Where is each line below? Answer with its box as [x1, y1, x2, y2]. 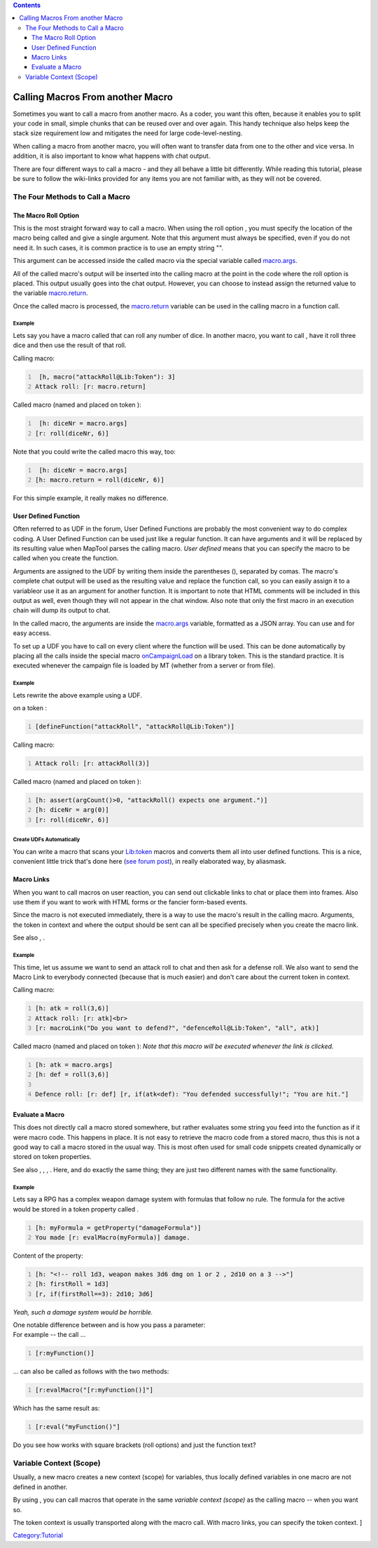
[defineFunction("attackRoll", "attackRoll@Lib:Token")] [35, 723, 234, 731]
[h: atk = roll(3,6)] [35, 1005, 110, 1012]
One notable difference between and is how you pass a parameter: [13, 1321, 206, 1329]
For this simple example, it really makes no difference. [13, 494, 169, 502]
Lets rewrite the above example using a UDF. [13, 691, 143, 699]
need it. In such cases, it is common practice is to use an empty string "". [13, 243, 224, 252]
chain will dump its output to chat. [13, 606, 111, 615]
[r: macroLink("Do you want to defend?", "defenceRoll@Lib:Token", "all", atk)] [35, 1024, 320, 1032]
